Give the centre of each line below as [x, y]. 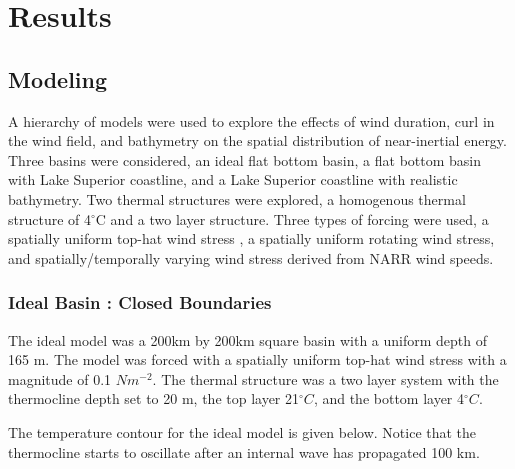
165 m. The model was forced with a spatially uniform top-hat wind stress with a [257, 359]
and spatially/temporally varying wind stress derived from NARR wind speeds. [251, 257]
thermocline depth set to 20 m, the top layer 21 [154, 398]
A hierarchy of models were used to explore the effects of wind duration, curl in [251, 120]
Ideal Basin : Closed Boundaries [140, 302]
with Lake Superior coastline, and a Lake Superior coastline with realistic [233, 179]
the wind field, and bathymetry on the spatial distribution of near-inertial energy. [257, 140]
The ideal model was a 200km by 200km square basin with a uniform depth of [248, 339]
